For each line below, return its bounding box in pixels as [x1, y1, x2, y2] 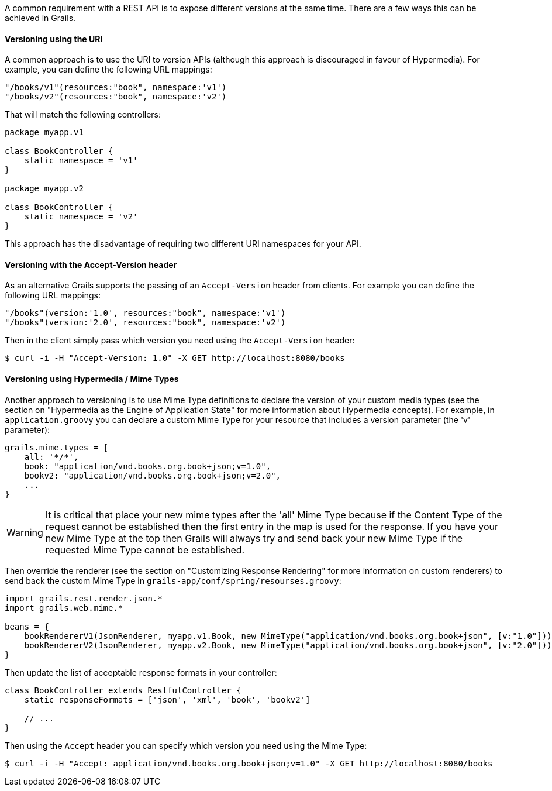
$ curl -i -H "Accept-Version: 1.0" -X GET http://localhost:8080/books [5, 353, 345, 363]
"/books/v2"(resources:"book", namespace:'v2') [5, 92, 227, 102]
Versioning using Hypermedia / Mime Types [5, 374, 179, 384]
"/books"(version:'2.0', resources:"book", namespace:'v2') [5, 318, 286, 328]
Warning [6, 526, 43, 538]
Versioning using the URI [5, 33, 103, 44]
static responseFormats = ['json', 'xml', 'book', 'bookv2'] [24, 694, 310, 704]
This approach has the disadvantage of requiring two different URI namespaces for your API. [5, 239, 361, 249]
